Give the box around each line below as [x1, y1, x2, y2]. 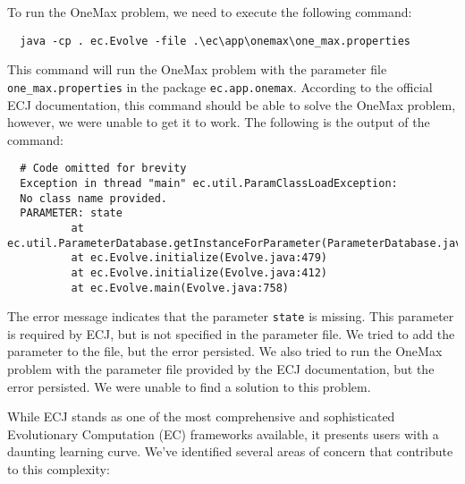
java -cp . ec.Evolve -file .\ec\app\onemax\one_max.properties [20, 34, 411, 47]
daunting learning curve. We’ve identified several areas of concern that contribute [7, 442, 453, 461]
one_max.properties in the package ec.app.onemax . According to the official [7, 77, 433, 96]
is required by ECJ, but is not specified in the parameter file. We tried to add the [7, 324, 455, 343]
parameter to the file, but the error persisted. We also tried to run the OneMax [7, 342, 443, 361]
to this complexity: [7, 460, 110, 478]
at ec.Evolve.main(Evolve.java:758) [71, 281, 289, 294]
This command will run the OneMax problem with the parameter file [7, 60, 387, 79]
